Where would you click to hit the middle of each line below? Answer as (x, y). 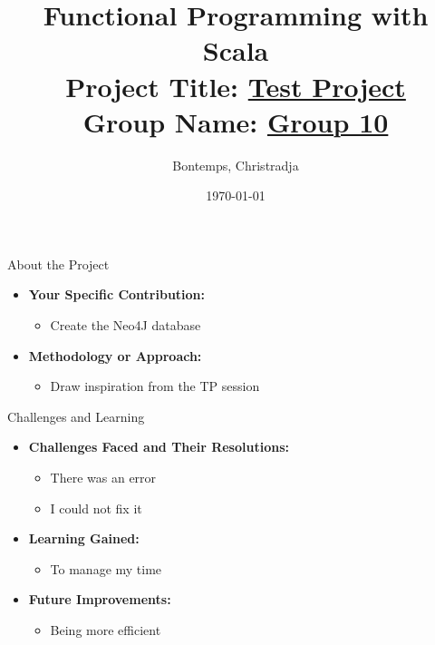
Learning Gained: (84, 538)
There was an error (103, 478)
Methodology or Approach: (115, 355)
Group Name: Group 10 (236, 121)
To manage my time (106, 568)
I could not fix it (96, 508)
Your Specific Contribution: (117, 294)
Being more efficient (106, 630)
